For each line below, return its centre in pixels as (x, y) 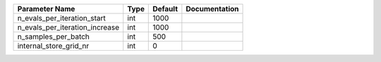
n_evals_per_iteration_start (61, 18)
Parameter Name (46, 9)
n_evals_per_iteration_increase (68, 27)
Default (165, 9)
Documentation (212, 9)
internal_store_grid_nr (53, 46)
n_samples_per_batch (53, 37)
